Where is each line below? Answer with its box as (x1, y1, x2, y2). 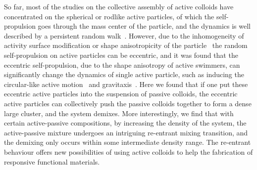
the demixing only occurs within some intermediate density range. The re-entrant (4, 137, 251, 147)
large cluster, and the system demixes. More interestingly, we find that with (4, 108, 234, 118)
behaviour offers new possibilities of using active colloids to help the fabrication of (4, 146, 253, 157)
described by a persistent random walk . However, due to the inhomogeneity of (4, 30, 244, 41)
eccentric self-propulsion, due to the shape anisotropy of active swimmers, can (4, 59, 240, 70)
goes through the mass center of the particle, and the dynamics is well (38, 21, 251, 31)
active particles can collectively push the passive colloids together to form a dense (4, 98, 252, 108)
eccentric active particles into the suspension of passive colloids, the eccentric (4, 88, 238, 99)
